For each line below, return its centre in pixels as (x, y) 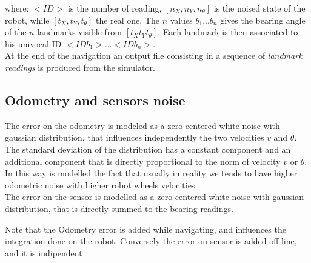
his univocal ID (33, 43)
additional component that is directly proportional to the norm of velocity (143, 161)
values (181, 20)
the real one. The (128, 20)
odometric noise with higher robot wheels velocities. (101, 185)
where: (17, 8)
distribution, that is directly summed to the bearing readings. (119, 208)
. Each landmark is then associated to (228, 32)
